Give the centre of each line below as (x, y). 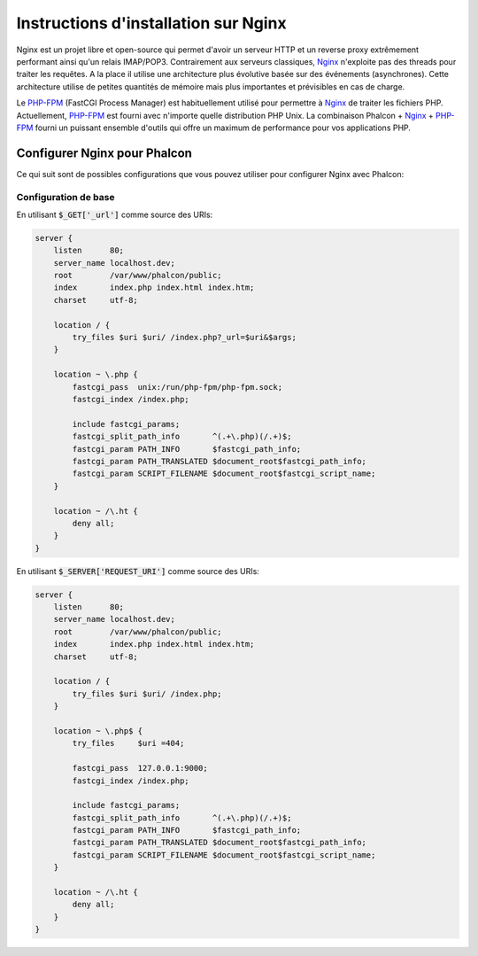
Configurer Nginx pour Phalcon (104, 153)
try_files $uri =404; (128, 743)
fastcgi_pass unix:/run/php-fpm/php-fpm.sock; (177, 387)
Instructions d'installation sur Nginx (151, 23)
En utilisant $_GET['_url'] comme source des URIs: (115, 214)
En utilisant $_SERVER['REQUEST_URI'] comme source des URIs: (138, 571)
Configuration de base (66, 197)
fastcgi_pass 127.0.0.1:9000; (140, 768)
